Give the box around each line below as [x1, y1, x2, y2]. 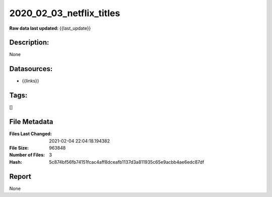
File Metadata [9, 117, 53, 126]
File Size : [9, 145, 29, 151]
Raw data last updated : [9, 25, 59, 31]
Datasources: [9, 64, 53, 73]
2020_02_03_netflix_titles [9, 8, 120, 19]
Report [9, 172, 31, 181]
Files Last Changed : [9, 131, 52, 137]
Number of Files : [9, 152, 45, 158]
